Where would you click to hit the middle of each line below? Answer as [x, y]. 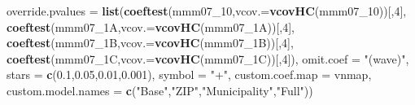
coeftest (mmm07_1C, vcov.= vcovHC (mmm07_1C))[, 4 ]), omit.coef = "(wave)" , [208, 58]
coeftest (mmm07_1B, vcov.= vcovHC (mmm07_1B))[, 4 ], [150, 43]
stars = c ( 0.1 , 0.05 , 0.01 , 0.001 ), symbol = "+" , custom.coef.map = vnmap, [189, 74]
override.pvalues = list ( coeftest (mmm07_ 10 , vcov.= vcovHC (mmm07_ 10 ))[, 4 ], [207, 11]
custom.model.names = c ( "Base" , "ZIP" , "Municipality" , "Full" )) [160, 90]
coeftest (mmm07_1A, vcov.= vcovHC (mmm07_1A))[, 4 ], [151, 26]
